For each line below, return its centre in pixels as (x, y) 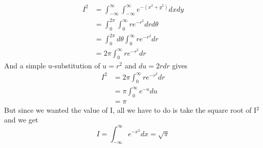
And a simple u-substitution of (52, 66)
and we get (21, 120)
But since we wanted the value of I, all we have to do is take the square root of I (130, 109)
